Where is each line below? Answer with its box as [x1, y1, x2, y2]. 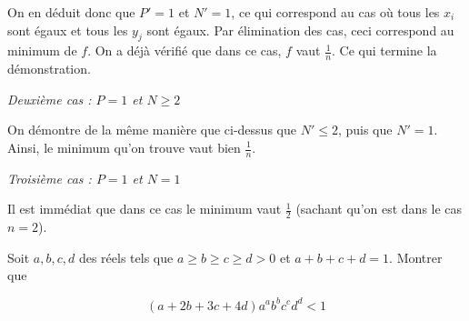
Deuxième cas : [7, 89, 92, 108]
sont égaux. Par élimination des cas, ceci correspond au [146, 20, 454, 39]
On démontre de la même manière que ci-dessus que [7, 120, 296, 139]
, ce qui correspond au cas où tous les [231, 3, 440, 21]
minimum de [7, 41, 77, 60]
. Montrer [389, 247, 443, 266]
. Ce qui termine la [332, 41, 437, 60]
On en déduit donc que [7, 3, 135, 21]
